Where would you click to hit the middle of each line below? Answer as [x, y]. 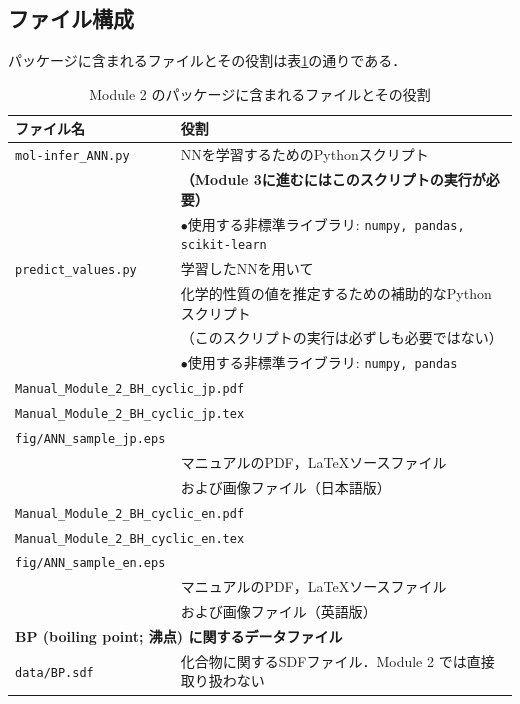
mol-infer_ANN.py [72, 156]
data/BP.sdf [54, 672]
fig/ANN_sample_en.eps [90, 563]
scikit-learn [223, 245]
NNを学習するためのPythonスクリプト [304, 154]
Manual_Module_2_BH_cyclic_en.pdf [130, 513]
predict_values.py [76, 270]
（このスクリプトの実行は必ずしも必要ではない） [341, 337]
